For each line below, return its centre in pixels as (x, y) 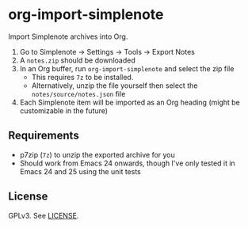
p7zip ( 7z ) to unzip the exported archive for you (97, 154)
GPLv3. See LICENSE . (44, 215)
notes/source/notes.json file (78, 93)
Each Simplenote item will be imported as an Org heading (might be (130, 102)
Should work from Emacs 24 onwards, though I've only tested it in (127, 163)
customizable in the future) (64, 110)
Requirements (44, 136)
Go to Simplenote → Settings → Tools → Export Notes (107, 51)
